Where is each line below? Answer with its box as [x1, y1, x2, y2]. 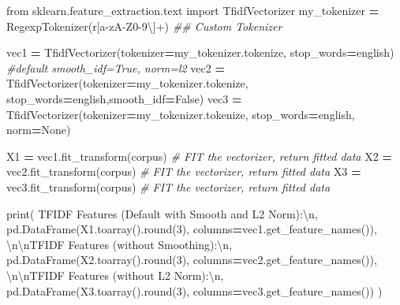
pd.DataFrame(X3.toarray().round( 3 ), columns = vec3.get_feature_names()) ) [6, 282, 383, 299]
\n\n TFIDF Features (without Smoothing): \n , [6, 236, 233, 252]
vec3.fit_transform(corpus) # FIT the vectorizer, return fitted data [6, 178, 331, 195]
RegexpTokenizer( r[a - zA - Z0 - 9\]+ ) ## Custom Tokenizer [6, 17, 282, 34]
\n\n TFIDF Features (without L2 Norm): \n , [6, 266, 224, 283]
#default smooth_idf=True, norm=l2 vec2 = [6, 59, 225, 76]
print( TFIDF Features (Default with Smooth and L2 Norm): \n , [6, 205, 318, 221]
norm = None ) [6, 121, 71, 138]
